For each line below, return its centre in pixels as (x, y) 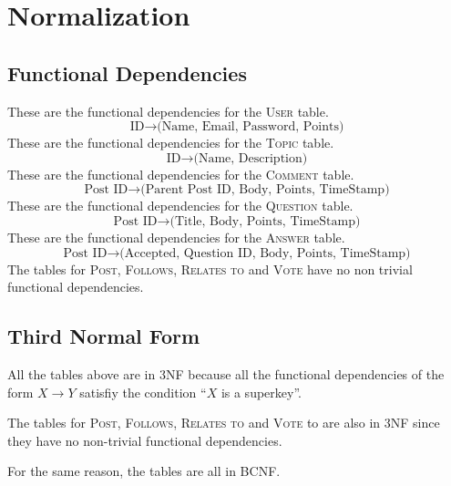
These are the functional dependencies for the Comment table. (181, 174)
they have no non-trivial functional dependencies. (145, 440)
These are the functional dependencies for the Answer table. (176, 237)
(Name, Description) (251, 158)
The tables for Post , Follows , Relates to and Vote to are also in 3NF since (224, 423)
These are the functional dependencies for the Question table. (180, 206)
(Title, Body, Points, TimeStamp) (265, 221)
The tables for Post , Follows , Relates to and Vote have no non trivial (210, 269)
